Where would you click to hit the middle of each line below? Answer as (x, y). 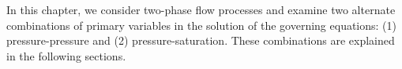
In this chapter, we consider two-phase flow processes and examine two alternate (201, 9)
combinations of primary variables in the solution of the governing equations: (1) (202, 25)
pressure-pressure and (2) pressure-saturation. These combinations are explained (201, 40)
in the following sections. (66, 55)
